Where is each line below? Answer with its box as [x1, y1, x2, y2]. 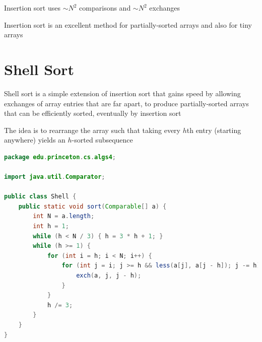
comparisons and [79, 3, 131, 13]
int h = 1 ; [33, 223, 69, 230]
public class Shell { [4, 193, 77, 200]
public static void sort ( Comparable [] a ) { [18, 202, 167, 210]
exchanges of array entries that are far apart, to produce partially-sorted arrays [4, 98, 249, 108]
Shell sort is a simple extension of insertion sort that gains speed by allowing [4, 88, 241, 98]
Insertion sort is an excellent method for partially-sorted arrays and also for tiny [4, 19, 252, 30]
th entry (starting [186, 124, 241, 135]
